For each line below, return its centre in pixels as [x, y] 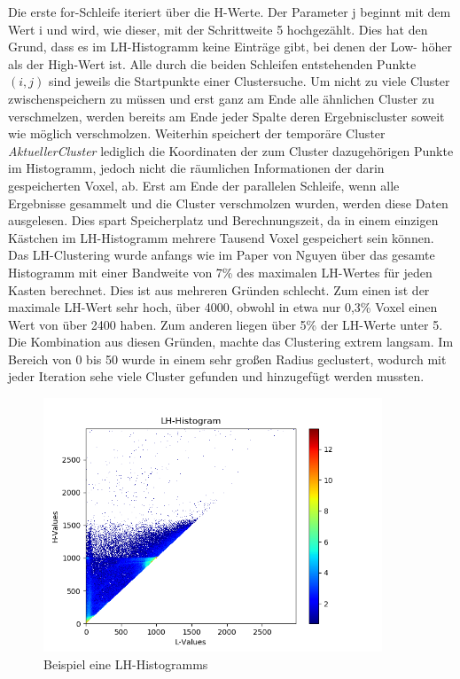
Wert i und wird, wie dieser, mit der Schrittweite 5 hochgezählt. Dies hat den [218, 29]
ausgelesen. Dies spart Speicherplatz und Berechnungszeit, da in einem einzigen [223, 220]
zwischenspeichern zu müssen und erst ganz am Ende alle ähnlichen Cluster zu [222, 98]
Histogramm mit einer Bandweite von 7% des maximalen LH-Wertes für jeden [220, 272]
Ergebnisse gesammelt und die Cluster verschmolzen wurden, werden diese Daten [228, 203]
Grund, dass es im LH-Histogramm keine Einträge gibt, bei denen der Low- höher [230, 47]
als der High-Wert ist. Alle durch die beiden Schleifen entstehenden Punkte [212, 63]
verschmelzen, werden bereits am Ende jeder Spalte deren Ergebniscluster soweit [226, 116]
